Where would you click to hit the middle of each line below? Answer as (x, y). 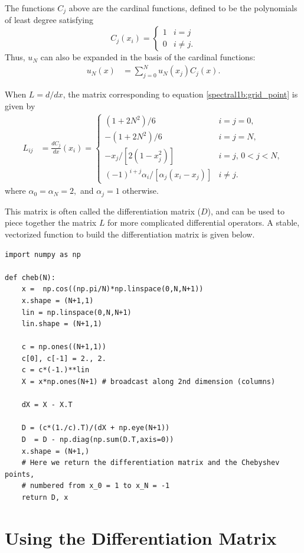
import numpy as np (43, 254)
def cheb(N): (30, 277)
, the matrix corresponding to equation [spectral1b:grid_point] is (180, 94)
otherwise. (140, 191)
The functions (30, 8)
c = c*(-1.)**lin (55, 370)
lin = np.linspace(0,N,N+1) (76, 312)
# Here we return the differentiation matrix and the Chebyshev (151, 463)
